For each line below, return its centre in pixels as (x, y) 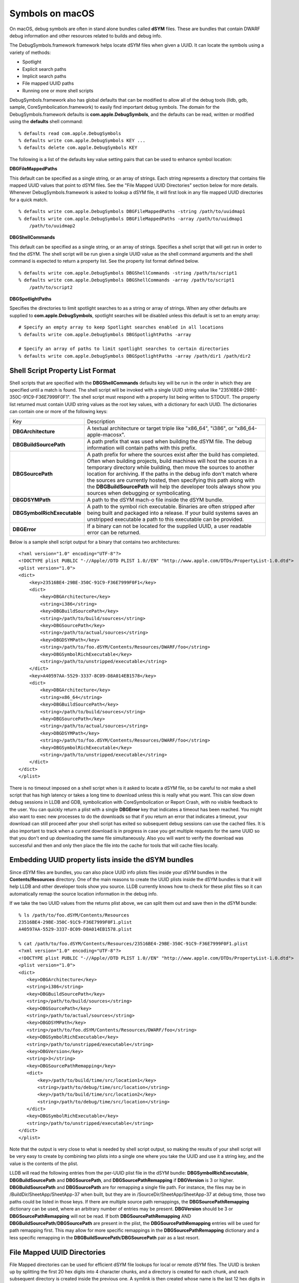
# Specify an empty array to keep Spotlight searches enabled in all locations (121, 327)
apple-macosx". (106, 435)
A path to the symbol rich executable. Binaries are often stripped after (171, 507)
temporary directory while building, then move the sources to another (171, 467)
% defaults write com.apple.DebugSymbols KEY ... (82, 141)
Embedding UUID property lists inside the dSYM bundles (102, 860)
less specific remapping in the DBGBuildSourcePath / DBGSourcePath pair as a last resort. (104, 1237)
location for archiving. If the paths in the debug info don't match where (172, 474)
